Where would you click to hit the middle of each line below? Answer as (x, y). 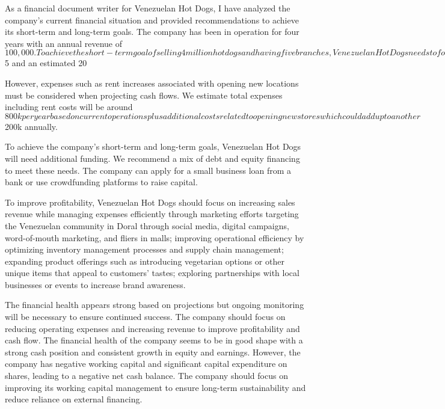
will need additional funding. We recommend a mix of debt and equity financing (152, 158)
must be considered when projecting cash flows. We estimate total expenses (144, 95)
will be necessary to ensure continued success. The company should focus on (145, 317)
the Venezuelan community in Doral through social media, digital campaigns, (147, 225)
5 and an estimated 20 (46, 63)
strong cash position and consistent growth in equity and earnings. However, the (153, 352)
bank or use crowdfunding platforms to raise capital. (101, 182)
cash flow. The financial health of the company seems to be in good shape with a (154, 340)
